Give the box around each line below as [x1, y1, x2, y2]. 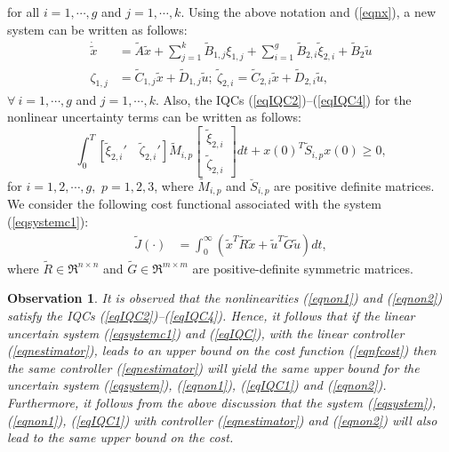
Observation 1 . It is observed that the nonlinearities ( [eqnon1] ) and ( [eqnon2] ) [7, 289, 443, 307]
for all [7, 3, 40, 20]
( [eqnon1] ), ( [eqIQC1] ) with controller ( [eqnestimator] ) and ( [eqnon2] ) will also [7, 410, 437, 429]
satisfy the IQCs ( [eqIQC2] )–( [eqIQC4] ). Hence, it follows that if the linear [7, 306, 415, 325]
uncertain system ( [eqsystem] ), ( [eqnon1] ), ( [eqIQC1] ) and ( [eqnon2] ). [7, 376, 387, 394]
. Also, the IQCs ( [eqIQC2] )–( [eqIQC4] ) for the [155, 90, 412, 108]
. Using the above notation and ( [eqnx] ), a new [180, 3, 437, 20]
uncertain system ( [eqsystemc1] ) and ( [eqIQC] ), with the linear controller [7, 323, 405, 342]
